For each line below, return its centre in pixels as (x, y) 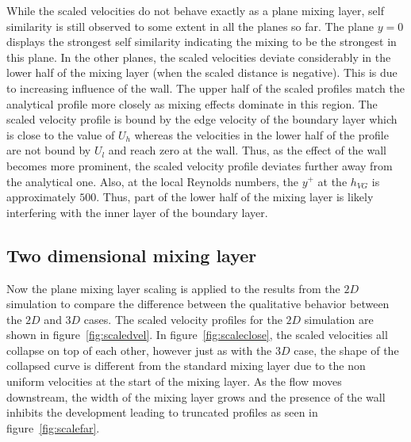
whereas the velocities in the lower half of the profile (261, 134)
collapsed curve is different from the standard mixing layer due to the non (186, 366)
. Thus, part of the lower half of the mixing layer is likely (235, 197)
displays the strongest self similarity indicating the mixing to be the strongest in (202, 42)
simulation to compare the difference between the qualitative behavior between (198, 304)
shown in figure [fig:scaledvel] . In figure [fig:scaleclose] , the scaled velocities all (197, 335)
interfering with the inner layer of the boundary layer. (137, 212)
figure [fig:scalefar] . (53, 427)
